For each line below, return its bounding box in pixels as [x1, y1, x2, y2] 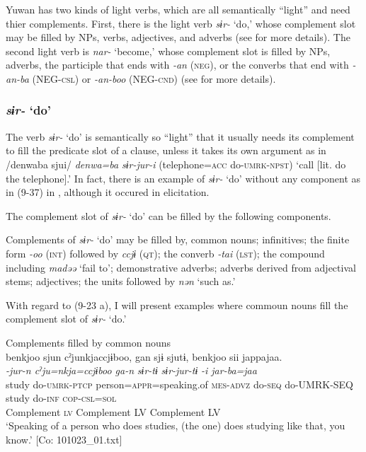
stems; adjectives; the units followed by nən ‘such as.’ [6, 274, 236, 289]
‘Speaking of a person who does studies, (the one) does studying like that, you [6, 418, 345, 433]
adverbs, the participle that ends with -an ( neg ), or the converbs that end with [6, 57, 349, 72]
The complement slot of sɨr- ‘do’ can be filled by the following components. [6, 208, 331, 223]
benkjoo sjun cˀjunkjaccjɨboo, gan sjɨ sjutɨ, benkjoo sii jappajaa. [6, 349, 282, 364]
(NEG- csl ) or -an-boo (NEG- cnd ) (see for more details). [32, 71, 276, 86]
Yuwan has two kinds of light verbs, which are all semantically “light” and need [6, 2, 350, 16]
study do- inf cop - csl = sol [6, 390, 117, 405]
